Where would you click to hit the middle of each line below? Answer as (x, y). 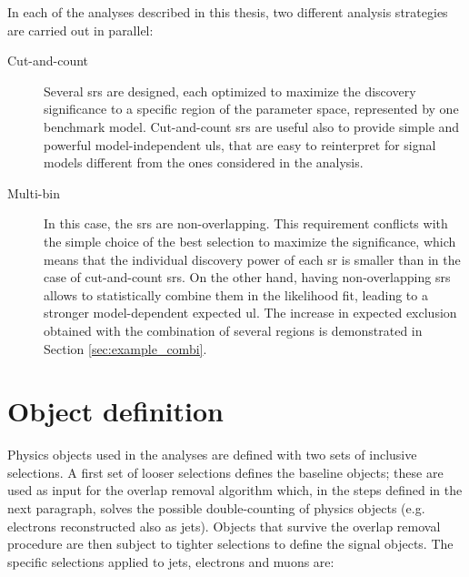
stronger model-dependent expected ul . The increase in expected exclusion (250, 313)
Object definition (115, 411)
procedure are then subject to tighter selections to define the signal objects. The (230, 544)
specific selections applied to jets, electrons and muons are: (171, 561)
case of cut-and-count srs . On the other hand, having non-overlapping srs (247, 277)
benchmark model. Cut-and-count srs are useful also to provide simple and (252, 126)
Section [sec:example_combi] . (125, 348)
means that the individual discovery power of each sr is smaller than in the (252, 259)
